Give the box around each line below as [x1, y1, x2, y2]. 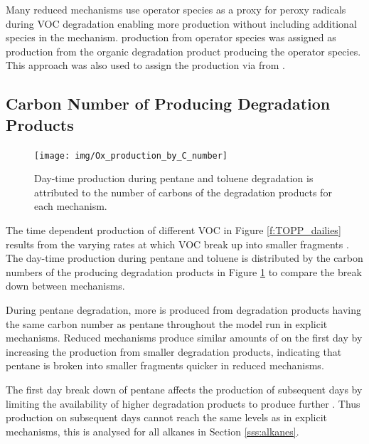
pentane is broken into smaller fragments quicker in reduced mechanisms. [6, 358, 324, 373]
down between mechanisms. [6, 278, 125, 293]
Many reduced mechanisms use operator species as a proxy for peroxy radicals [6, 2, 346, 16]
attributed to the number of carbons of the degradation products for [34, 184, 332, 199]
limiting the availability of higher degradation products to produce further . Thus [6, 396, 360, 411]
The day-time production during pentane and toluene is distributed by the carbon [6, 250, 363, 265]
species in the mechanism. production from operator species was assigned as [6, 30, 336, 45]
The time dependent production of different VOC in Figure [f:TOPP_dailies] [6, 223, 341, 237]
